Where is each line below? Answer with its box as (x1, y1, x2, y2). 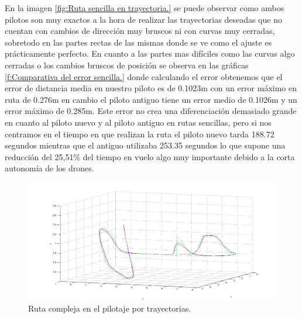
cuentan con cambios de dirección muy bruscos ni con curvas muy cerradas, (5, 25, 275, 37)
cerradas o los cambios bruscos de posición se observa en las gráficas (5, 58, 249, 71)
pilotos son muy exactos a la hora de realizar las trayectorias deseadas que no (5, 13, 282, 25)
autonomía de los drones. (5, 162, 94, 174)
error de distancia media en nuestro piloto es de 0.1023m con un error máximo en (5, 82, 297, 94)
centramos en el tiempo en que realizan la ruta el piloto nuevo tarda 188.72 (5, 127, 274, 140)
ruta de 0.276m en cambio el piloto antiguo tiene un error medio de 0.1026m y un (5, 93, 297, 105)
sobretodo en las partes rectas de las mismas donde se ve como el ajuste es (5, 36, 272, 48)
